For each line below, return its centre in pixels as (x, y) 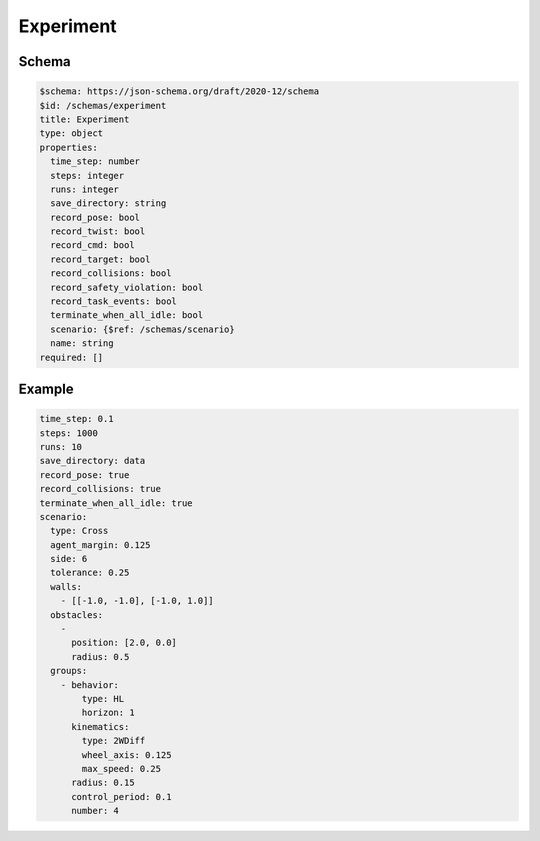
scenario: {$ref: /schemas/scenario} (142, 329)
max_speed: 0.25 (121, 768)
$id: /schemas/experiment (103, 105)
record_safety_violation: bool (127, 287)
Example (46, 388)
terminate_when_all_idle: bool (127, 315)
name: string (82, 343)
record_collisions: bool (111, 273)
